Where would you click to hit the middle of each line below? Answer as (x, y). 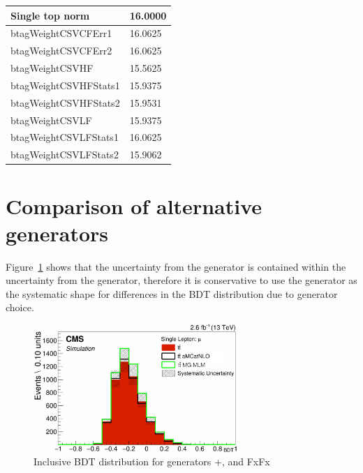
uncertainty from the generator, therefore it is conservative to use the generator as (181, 280)
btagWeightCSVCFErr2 (61, 51)
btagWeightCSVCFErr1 (61, 33)
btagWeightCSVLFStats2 (65, 155)
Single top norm (50, 15)
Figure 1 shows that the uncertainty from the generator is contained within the (176, 266)
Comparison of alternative (134, 205)
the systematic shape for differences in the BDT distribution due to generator (172, 293)
